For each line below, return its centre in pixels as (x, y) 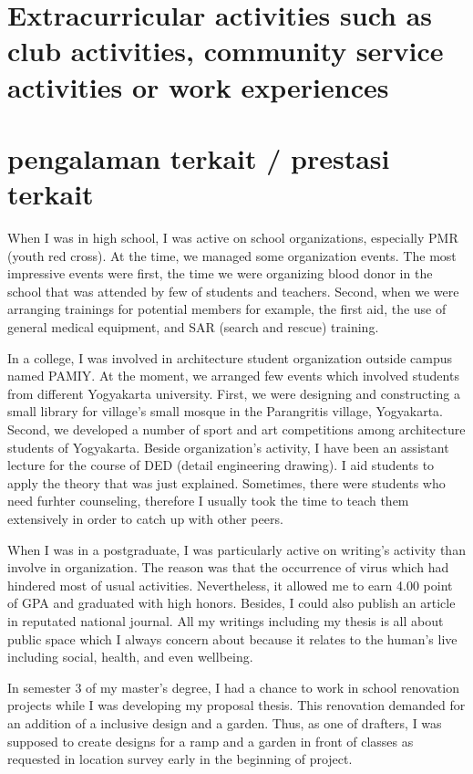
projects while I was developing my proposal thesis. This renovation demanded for (236, 705)
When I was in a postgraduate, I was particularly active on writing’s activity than (236, 549)
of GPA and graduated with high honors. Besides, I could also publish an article (231, 603)
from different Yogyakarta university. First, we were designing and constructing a (234, 393)
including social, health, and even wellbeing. (130, 657)
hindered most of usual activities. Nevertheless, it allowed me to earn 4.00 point (230, 585)
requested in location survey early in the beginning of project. (180, 759)
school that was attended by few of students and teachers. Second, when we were (233, 291)
